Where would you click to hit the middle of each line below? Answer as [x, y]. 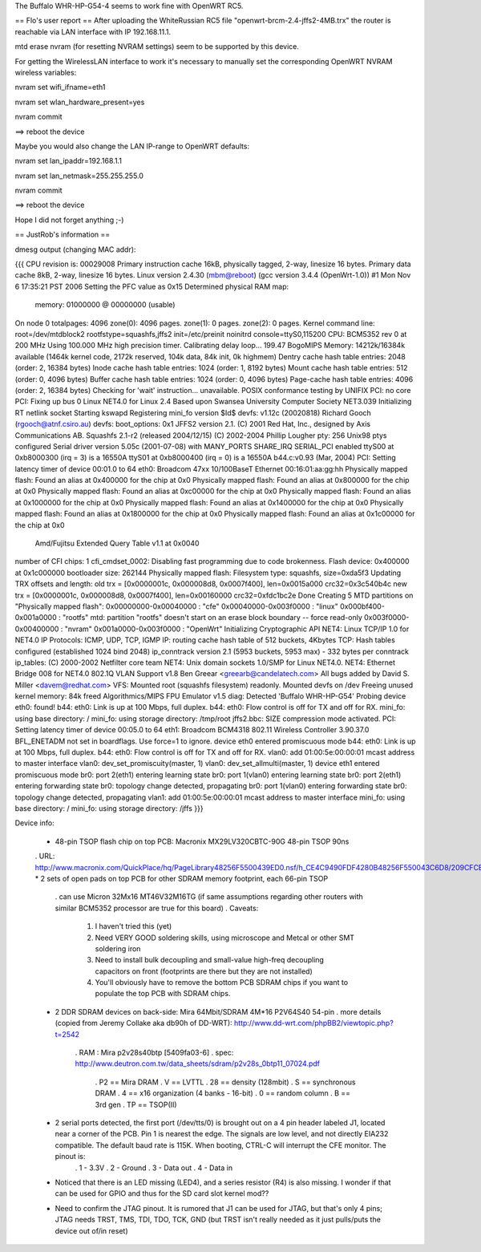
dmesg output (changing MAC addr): [75, 249]
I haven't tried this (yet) [133, 926]
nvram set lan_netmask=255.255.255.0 [79, 176]
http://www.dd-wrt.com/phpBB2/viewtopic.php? [314, 1023]
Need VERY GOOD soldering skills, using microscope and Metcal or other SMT [225, 938]
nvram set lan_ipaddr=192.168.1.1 [68, 161]
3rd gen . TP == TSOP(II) [136, 1104]
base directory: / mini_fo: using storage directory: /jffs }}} [109, 808]
